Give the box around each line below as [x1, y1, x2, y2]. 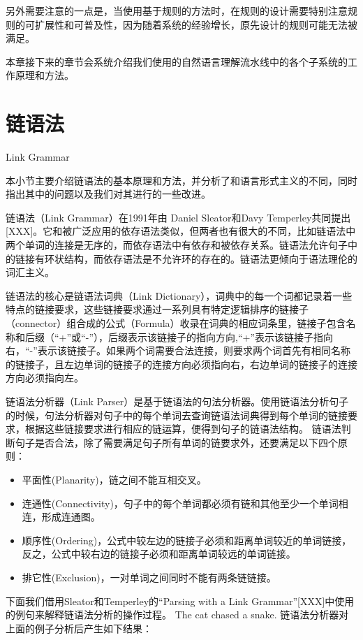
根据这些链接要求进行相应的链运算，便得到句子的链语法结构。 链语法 [24, 421, 341, 436]
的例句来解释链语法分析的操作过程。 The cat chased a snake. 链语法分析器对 [6, 607, 349, 622]
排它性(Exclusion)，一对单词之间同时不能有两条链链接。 [22, 569, 276, 584]
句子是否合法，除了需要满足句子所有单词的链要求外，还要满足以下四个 [15, 435, 338, 449]
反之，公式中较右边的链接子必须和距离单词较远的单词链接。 [22, 546, 296, 561]
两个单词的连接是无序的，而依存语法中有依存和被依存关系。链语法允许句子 [6, 238, 348, 252]
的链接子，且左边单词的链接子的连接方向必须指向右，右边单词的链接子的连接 [6, 356, 357, 371]
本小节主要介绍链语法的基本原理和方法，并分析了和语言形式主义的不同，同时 [6, 173, 357, 187]
